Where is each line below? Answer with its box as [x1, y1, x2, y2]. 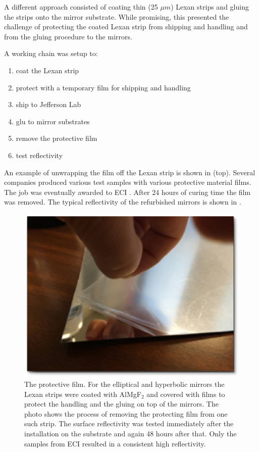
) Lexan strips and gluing [171, 2, 249, 12]
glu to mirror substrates [16, 116, 90, 126]
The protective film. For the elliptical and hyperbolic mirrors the [24, 378, 225, 389]
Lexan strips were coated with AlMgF [24, 388, 141, 399]
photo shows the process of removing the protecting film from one [24, 408, 228, 419]
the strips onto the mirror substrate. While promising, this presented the [4, 11, 229, 22]
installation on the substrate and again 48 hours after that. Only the [24, 428, 237, 438]
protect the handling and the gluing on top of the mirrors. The [24, 398, 219, 409]
